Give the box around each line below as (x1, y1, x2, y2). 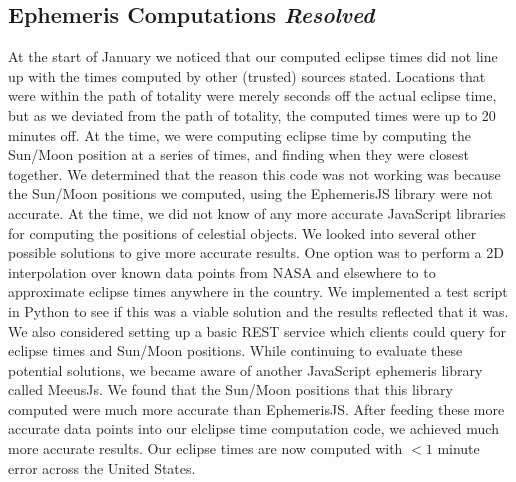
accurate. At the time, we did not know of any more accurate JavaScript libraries (8, 202, 506, 223)
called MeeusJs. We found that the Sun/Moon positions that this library (8, 379, 453, 400)
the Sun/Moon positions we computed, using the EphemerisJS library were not (8, 183, 493, 204)
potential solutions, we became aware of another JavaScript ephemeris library (8, 359, 483, 380)
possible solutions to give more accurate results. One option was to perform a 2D (8, 242, 504, 263)
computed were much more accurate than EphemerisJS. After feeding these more (8, 398, 505, 419)
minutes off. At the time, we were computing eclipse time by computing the (8, 124, 471, 145)
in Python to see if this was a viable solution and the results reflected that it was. (8, 300, 509, 321)
